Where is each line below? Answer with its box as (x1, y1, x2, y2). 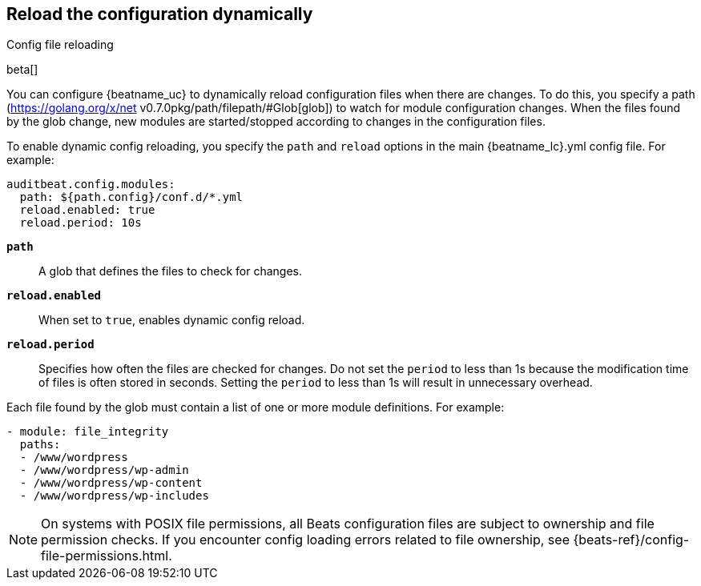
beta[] (6, 62, 38, 77)
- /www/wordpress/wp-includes (19, 489, 209, 503)
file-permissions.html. (41, 548, 172, 564)
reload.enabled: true (19, 203, 155, 217)
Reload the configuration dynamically (6, 4, 313, 24)
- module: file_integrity (6, 425, 169, 439)
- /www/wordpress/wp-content (19, 476, 203, 490)
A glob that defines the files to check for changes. (38, 264, 302, 279)
